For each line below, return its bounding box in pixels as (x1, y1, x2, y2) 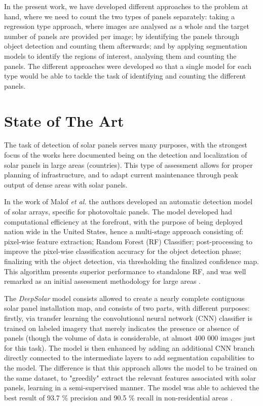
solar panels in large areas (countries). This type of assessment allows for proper (4, 159, 253, 170)
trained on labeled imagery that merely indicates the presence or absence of (4, 322, 239, 333)
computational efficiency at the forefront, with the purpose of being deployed (4, 216, 243, 227)
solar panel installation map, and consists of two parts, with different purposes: (4, 303, 250, 313)
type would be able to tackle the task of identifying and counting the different (4, 70, 246, 81)
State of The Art (4, 110, 124, 131)
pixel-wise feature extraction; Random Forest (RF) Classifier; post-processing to (4, 236, 252, 246)
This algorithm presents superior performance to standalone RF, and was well (4, 266, 246, 276)
